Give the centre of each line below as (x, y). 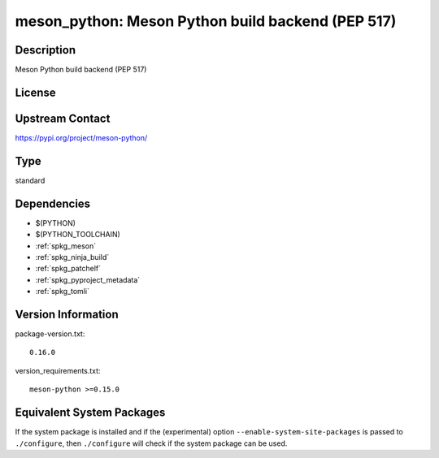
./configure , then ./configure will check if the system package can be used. (151, 443)
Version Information (67, 314)
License (35, 92)
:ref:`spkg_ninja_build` (72, 257)
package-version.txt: (50, 334)
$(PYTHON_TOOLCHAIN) (78, 235)
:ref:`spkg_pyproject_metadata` (88, 279)
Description (46, 50)
